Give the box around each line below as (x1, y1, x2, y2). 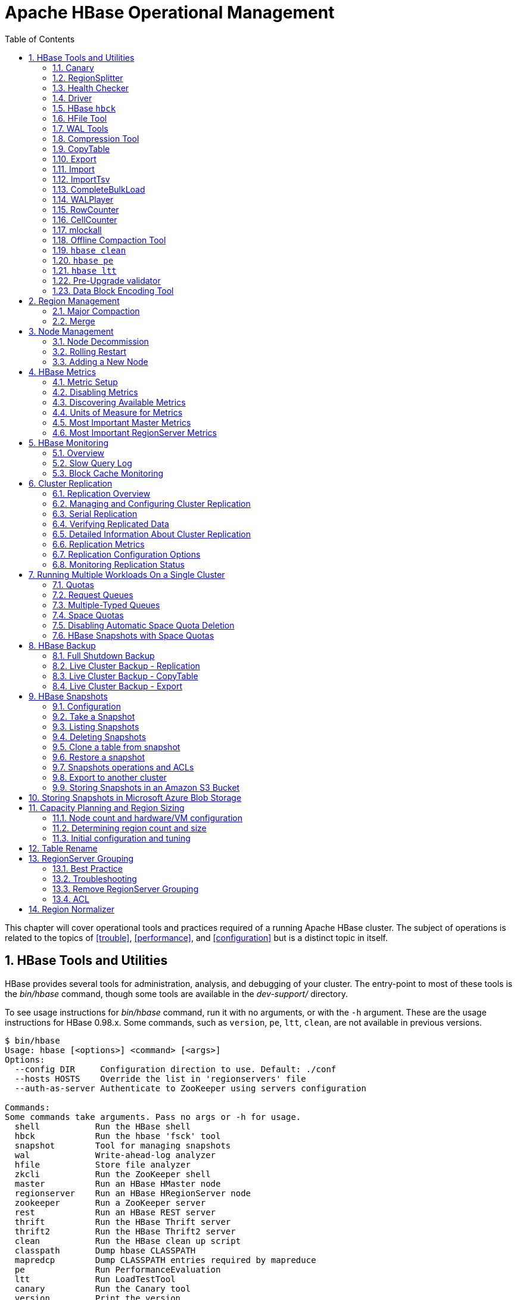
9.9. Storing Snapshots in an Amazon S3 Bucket (52, 782, 240, 793)
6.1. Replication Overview (52, 488, 151, 499)
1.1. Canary (52, 62, 94, 73)
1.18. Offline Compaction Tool (52, 234, 166, 245)
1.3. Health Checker (52, 82, 129, 93)
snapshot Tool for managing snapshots (14, 1140, 231, 1150)
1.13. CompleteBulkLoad (52, 184, 145, 194)
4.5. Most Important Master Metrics (52, 417, 191, 428)
